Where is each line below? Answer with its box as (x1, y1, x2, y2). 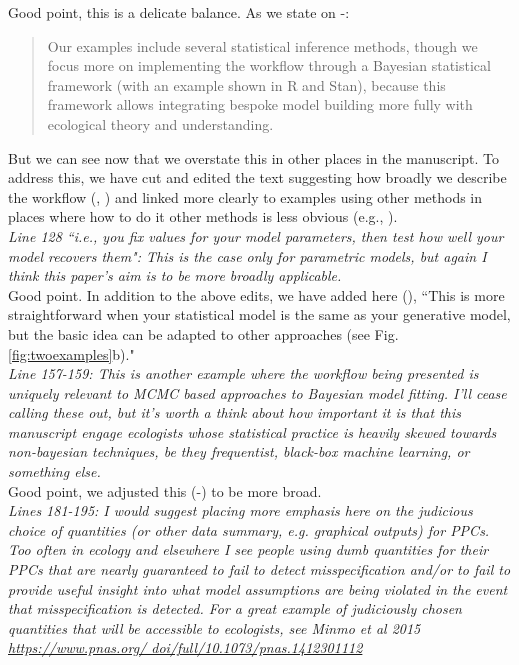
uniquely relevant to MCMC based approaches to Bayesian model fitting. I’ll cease (8, 382, 507, 403)
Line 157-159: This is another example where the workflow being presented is (8, 363, 479, 384)
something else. (8, 461, 101, 482)
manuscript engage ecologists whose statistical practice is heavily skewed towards (8, 421, 497, 442)
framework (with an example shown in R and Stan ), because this (47, 74, 446, 95)
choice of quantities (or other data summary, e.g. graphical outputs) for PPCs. (8, 519, 490, 540)
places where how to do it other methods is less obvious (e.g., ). (8, 206, 398, 227)
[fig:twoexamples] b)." (8, 343, 135, 364)
